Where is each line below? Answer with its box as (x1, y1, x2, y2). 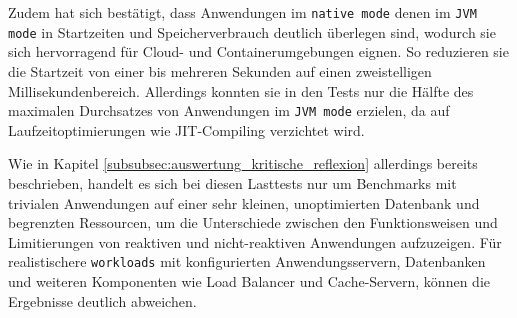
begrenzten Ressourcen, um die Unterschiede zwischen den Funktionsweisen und (8, 212, 498, 233)
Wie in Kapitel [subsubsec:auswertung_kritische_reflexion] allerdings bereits (8, 153, 478, 174)
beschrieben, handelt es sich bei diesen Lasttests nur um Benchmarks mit (8, 172, 457, 193)
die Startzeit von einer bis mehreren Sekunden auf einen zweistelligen (8, 60, 432, 81)
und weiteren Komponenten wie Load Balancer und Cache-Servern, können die (8, 270, 490, 291)
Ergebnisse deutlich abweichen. (8, 290, 197, 311)
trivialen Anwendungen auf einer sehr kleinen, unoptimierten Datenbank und (8, 192, 480, 213)
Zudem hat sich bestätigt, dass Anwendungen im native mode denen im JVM (8, 2, 477, 22)
